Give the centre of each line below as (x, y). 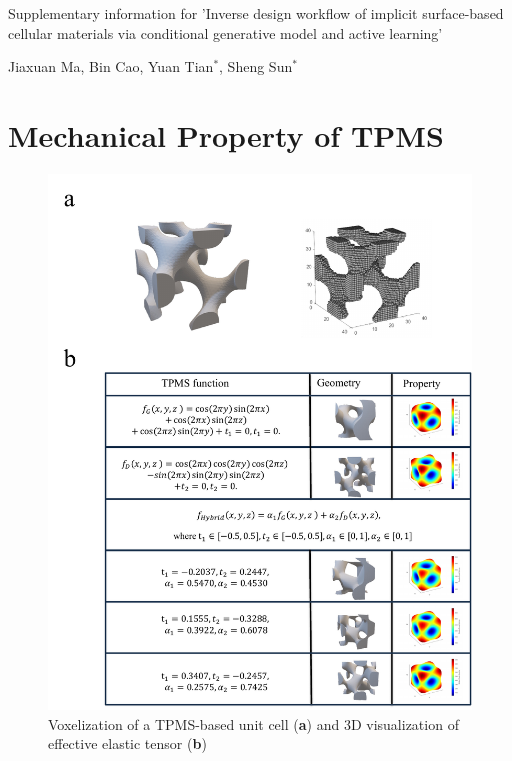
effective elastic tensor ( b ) (127, 743)
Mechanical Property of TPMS (226, 134)
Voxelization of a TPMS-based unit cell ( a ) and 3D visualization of (253, 723)
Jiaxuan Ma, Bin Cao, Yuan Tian (111, 66)
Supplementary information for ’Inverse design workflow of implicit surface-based (256, 13)
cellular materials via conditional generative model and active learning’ (225, 32)
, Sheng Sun (256, 66)
